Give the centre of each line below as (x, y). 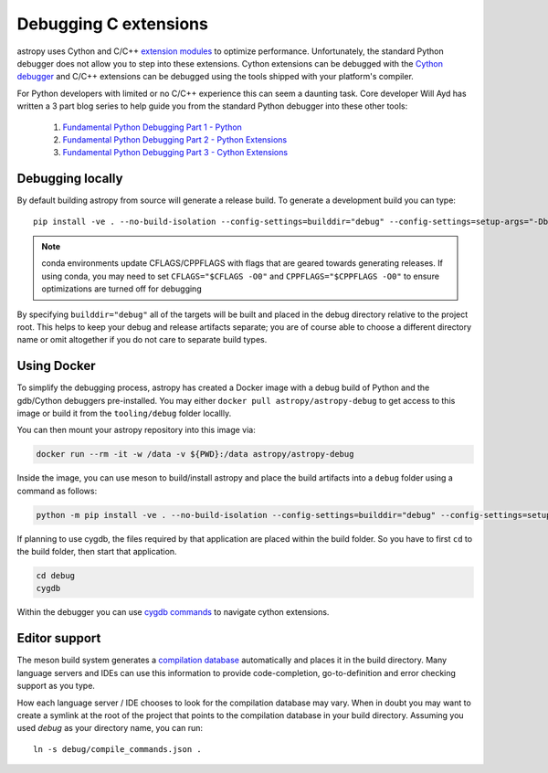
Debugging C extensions (113, 24)
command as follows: (57, 491)
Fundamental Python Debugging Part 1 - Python (152, 127)
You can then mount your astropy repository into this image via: (136, 430)
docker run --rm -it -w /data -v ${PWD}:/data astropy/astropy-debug (195, 454)
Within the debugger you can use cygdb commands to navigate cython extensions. (173, 612)
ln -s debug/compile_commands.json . (118, 749)
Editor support (59, 638)
